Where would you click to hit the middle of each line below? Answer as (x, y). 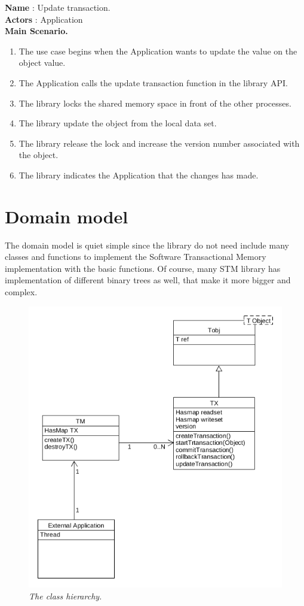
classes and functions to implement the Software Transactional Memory (136, 257)
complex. (21, 292)
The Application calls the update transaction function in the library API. (153, 82)
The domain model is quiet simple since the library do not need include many (147, 245)
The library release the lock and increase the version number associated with (159, 143)
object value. (42, 63)
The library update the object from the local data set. (118, 123)
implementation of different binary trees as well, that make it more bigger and (148, 280)
